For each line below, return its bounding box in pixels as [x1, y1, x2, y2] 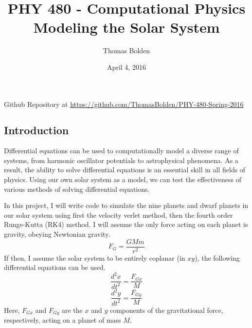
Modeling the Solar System [33, 17, 220, 37]
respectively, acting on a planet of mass [4, 315, 121, 325]
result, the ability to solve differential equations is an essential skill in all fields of [4, 164, 246, 175]
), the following [195, 252, 240, 263]
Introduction [4, 123, 69, 138]
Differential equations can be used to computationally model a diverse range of [4, 145, 239, 156]
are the [61, 305, 83, 315]
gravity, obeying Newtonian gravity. [4, 229, 110, 239]
